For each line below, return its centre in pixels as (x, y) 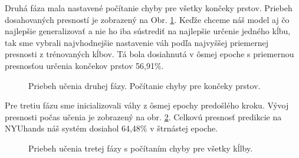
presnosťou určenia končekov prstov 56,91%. (84, 65)
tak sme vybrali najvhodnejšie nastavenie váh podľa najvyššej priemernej (137, 42)
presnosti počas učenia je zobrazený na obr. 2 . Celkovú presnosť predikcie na (143, 116)
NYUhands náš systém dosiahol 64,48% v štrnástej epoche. (111, 128)
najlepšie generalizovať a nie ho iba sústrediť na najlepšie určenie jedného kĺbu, (148, 31)
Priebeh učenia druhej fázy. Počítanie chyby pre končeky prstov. (144, 85)
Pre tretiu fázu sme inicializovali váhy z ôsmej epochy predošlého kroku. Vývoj (147, 105)
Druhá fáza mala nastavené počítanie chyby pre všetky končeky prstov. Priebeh (149, 8)
